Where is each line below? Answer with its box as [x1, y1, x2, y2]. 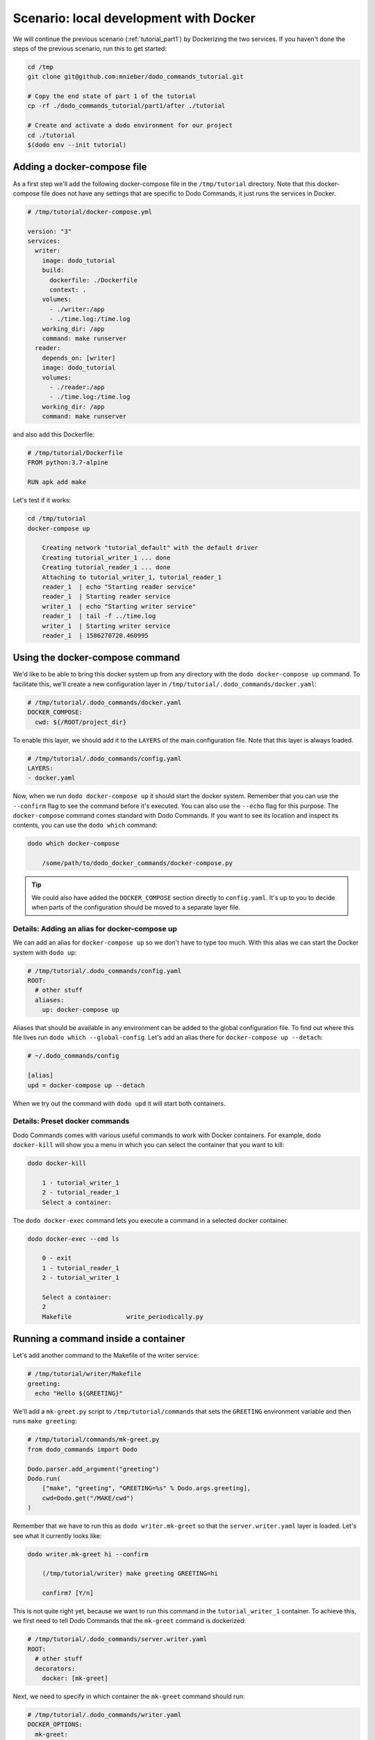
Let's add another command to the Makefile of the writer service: [12, 1351, 199, 1360]
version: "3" [27, 227, 72, 235]
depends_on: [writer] [42, 354, 116, 362]
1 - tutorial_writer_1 [42, 1178, 119, 1187]
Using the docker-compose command [12, 651, 181, 664]
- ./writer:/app [49, 305, 105, 313]
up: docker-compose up [42, 1006, 119, 1014]
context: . [49, 286, 87, 294]
